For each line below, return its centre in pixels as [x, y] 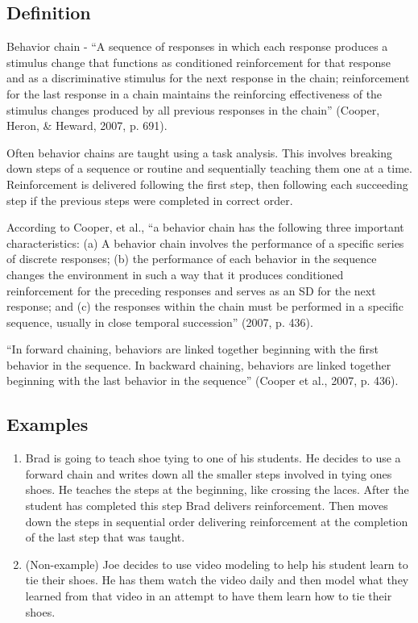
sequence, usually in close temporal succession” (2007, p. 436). [160, 322]
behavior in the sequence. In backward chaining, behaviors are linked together [199, 364]
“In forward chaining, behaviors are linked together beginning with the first [193, 349]
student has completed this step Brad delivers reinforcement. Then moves [207, 506]
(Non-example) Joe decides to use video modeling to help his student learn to [217, 564]
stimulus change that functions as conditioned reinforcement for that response [199, 62]
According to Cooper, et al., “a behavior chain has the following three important [205, 227]
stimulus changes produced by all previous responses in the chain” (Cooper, [193, 109]
